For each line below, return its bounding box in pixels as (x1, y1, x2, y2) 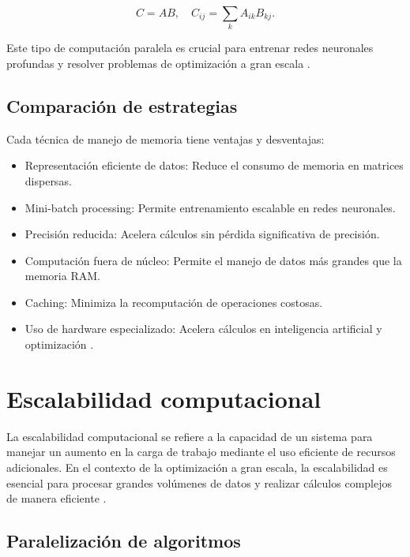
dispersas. (24, 172, 72, 189)
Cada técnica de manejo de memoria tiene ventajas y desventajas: (6, 130, 325, 147)
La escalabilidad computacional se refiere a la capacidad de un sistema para (6, 428, 373, 444)
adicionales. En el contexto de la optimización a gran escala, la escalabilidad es (6, 458, 388, 475)
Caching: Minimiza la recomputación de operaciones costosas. (24, 293, 323, 310)
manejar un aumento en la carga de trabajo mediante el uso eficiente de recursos (6, 443, 396, 460)
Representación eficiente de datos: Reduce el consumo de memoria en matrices (24, 157, 404, 174)
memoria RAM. (24, 267, 100, 284)
